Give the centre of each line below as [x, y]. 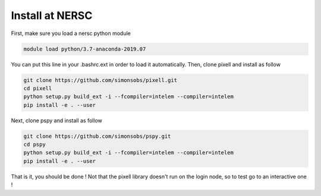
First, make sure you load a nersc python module [71, 33]
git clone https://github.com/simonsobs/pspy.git [97, 136]
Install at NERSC [52, 15]
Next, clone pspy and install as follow [56, 120]
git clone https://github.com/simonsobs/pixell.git [100, 80]
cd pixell [38, 88]
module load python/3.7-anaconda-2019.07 [85, 49]
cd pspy [34, 145]
